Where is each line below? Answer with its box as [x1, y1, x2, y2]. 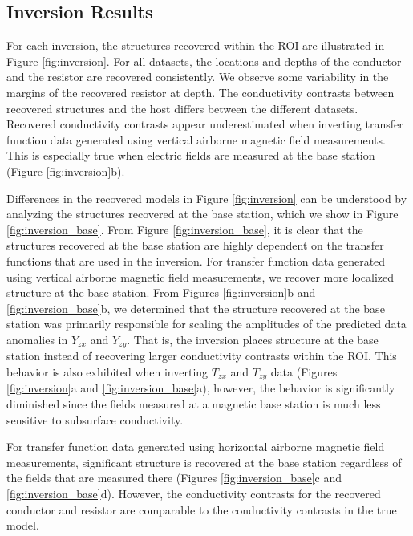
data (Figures [270, 363, 338, 380]
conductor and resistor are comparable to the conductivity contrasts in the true [6, 501, 397, 518]
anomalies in [6, 331, 68, 347]
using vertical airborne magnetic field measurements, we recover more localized [6, 268, 395, 285]
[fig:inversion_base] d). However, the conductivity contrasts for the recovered [6, 485, 381, 501]
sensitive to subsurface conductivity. [6, 411, 184, 428]
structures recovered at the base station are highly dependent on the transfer [6, 237, 384, 254]
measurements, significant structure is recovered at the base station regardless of [6, 453, 402, 470]
